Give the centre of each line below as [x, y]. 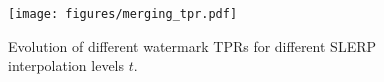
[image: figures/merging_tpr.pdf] [123, 14]
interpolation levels [66, 65]
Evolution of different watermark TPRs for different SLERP [192, 45]
